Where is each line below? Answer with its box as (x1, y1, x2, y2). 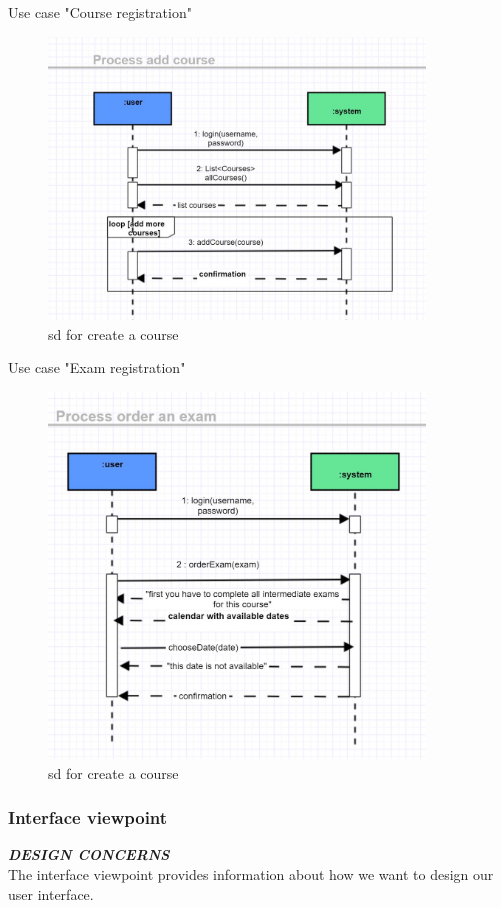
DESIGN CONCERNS (8, 844, 170, 865)
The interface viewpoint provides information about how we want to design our (8, 864, 494, 885)
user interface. (8, 883, 94, 904)
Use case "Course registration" (8, 2, 192, 22)
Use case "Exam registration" (8, 357, 186, 378)
